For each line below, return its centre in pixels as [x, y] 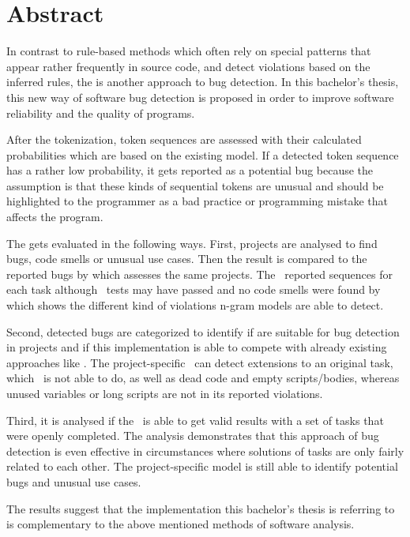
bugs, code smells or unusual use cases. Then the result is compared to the [187, 259]
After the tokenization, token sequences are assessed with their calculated [184, 139]
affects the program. [55, 217]
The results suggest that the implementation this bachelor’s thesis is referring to [201, 508]
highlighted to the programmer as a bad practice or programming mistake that [197, 201]
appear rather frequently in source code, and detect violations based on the [188, 66]
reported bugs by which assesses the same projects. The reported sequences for [199, 274]
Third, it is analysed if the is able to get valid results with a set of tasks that [195, 420]
